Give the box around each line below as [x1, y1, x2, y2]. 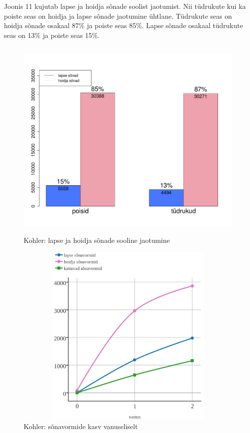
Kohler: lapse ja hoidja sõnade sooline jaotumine [24, 234, 170, 245]
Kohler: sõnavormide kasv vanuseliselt [24, 421, 138, 432]
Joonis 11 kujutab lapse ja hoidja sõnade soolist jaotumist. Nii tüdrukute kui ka [4, 1, 246, 11]
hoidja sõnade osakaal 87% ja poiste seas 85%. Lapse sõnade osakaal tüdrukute [4, 20, 243, 31]
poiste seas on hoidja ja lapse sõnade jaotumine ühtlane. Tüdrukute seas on [4, 10, 232, 21]
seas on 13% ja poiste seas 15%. [4, 30, 100, 40]
